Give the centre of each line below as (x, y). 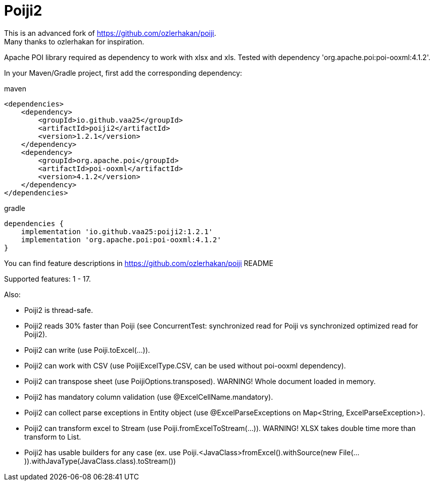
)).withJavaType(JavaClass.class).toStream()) (100, 461)
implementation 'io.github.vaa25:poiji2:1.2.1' (117, 231)
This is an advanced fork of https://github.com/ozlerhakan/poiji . (110, 33)
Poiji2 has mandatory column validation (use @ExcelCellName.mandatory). (149, 397)
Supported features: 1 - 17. (47, 279)
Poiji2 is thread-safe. (59, 310)
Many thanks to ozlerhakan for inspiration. (74, 41)
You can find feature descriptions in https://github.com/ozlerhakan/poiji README (139, 263)
